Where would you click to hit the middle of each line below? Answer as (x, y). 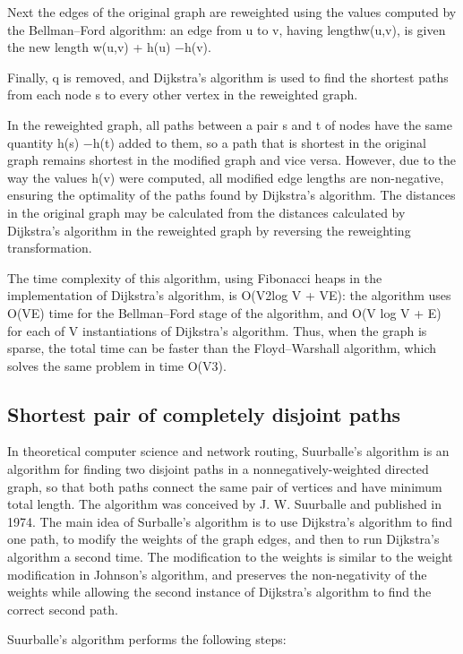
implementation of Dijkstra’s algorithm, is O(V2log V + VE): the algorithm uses (229, 295)
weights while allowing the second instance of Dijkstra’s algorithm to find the (219, 592)
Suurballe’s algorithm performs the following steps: (147, 639)
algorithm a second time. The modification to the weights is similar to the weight (230, 557)
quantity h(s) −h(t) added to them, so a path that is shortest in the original (217, 142)
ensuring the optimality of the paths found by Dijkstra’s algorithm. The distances (231, 195)
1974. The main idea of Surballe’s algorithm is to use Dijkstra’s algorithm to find (230, 521)
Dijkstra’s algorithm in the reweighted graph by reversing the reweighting (209, 230)
